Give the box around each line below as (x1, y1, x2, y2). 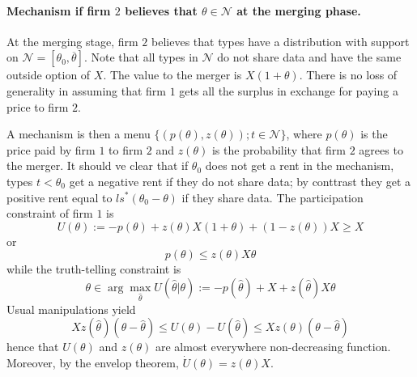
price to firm (6, 98, 69, 115)
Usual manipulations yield (6, 300, 136, 317)
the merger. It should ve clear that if (6, 157, 189, 174)
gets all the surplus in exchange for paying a (179, 82, 398, 99)
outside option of (6, 66, 91, 83)
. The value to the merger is (103, 66, 242, 83)
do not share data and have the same (217, 49, 402, 66)
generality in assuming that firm (6, 82, 167, 99)
